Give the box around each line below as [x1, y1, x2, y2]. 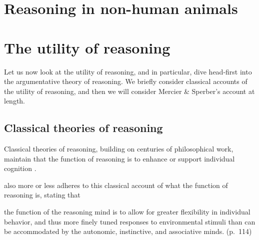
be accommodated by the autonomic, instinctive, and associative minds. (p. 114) [4, 226, 252, 236]
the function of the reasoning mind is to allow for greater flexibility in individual [4, 206, 250, 217]
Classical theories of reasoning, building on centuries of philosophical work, [4, 143, 233, 154]
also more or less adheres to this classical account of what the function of [4, 179, 228, 190]
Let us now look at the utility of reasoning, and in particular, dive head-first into [4, 66, 252, 76]
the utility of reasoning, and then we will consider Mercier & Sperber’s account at [4, 85, 255, 96]
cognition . [4, 163, 36, 173]
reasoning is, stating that [4, 189, 80, 200]
